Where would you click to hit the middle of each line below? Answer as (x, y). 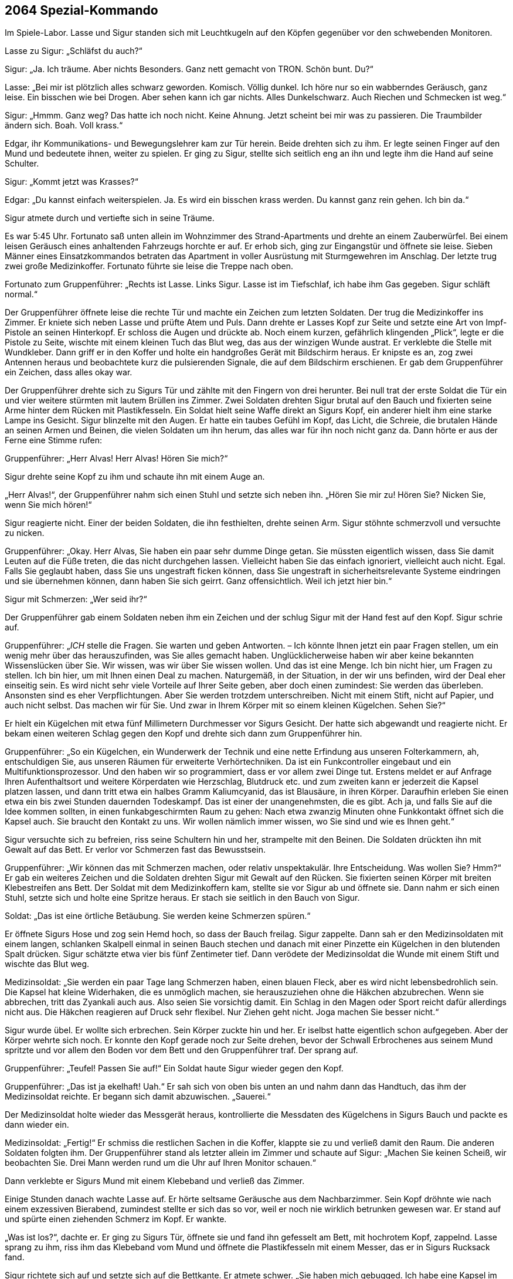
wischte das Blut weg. (47, 964)
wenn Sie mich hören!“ (48, 505)
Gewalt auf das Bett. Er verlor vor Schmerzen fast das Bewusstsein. (135, 850)
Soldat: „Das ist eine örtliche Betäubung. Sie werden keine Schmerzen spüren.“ (158, 916)
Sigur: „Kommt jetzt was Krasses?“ (72, 182)
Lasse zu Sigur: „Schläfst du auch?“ (74, 51)
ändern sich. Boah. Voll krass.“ (64, 125)
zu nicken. (25, 533)
